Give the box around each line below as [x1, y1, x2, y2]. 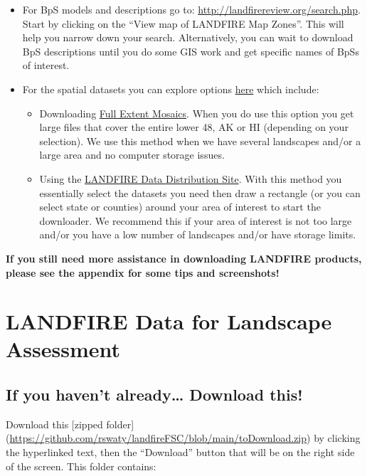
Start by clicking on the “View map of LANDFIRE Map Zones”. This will [22, 16, 344, 31]
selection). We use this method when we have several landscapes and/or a [39, 133, 361, 148]
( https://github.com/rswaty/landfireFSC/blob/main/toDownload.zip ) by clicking [6, 430, 361, 445]
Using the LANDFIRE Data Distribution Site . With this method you [39, 171, 342, 186]
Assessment [6, 334, 121, 364]
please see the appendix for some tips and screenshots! [6, 265, 280, 280]
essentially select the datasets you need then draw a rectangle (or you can [39, 185, 361, 200]
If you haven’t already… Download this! [6, 384, 303, 406]
